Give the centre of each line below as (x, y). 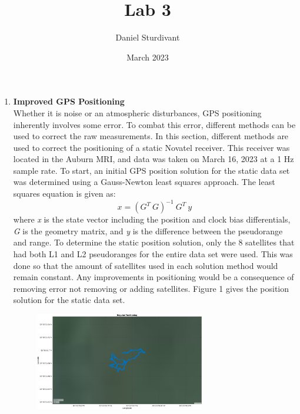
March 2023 (148, 57)
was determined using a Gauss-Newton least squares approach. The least (144, 182)
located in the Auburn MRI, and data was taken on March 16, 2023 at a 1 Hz (154, 159)
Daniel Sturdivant (148, 37)
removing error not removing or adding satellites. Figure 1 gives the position (151, 288)
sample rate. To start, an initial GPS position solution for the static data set (151, 170)
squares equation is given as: (64, 193)
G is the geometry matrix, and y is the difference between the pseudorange (148, 230)
